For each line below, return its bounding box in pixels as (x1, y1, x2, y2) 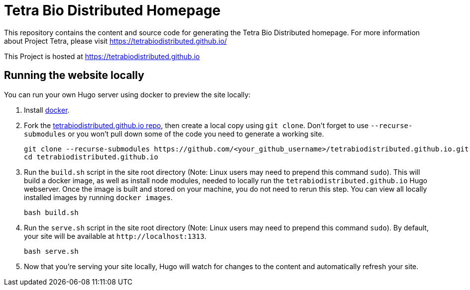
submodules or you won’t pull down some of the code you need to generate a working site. (24, 129, 324, 138)
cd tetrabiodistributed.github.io (24, 152, 158, 161)
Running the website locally (4, 69, 144, 82)
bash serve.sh (24, 247, 79, 255)
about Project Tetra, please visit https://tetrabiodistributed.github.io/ (4, 36, 227, 45)
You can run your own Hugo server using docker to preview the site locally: (4, 90, 251, 99)
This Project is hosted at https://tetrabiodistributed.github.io (4, 52, 200, 61)
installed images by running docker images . (24, 193, 173, 202)
